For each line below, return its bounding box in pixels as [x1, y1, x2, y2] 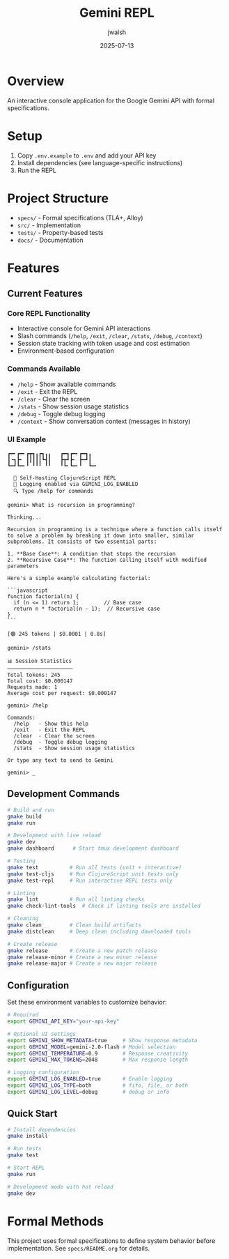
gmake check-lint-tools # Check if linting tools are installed [7, 903, 200, 910]
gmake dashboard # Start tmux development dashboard [7, 845, 179, 852]
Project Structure [7, 190, 109, 206]
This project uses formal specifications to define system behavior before [7, 1236, 216, 1245]
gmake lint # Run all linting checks [7, 896, 145, 903]
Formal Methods [7, 1213, 104, 1229]
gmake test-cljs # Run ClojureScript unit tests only [7, 870, 179, 878]
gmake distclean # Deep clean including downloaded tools [7, 928, 191, 935]
